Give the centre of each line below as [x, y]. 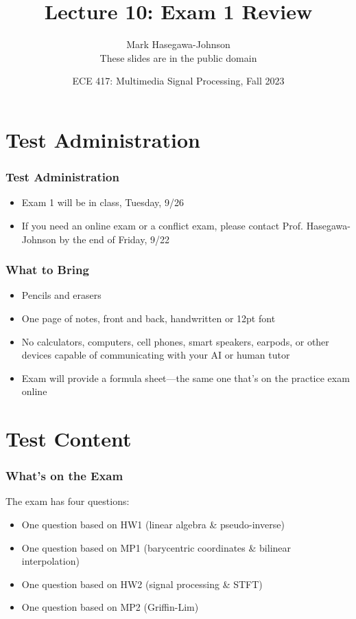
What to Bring [47, 270]
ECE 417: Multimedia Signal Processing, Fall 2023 [178, 81]
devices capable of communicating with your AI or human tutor [156, 355]
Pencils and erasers [61, 295]
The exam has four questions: [68, 501]
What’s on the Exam [64, 476]
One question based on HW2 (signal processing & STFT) [142, 584]
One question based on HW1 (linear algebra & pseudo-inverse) [153, 525]
